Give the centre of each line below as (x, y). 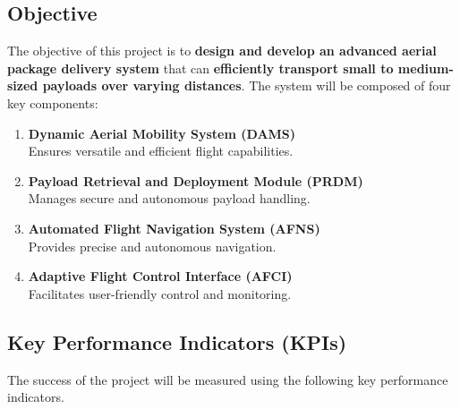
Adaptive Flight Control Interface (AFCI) (160, 276)
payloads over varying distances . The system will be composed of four (247, 85)
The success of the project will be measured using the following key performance (228, 379)
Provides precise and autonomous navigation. (152, 246)
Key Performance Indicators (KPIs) (177, 341)
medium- (426, 68)
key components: (53, 102)
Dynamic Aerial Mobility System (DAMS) (162, 133)
